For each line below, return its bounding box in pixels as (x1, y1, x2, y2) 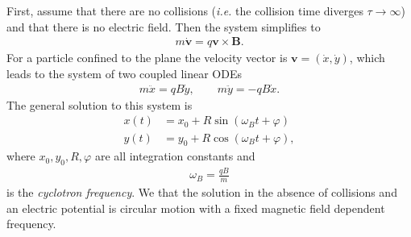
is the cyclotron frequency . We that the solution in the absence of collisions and (6, 184, 397, 201)
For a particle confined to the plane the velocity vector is (6, 49, 288, 66)
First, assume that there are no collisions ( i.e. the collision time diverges (6, 2, 363, 19)
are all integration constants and (94, 148, 255, 164)
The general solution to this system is (6, 96, 193, 113)
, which (349, 49, 385, 66)
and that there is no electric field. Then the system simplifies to (6, 18, 321, 35)
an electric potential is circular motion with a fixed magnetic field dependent (6, 199, 385, 216)
